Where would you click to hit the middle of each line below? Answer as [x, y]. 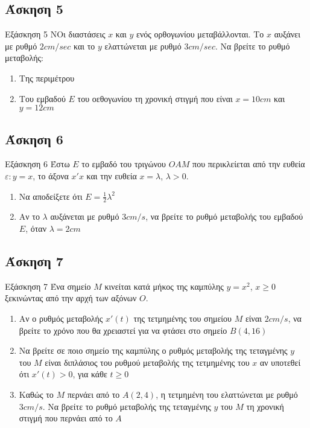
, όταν [36, 228]
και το [84, 46]
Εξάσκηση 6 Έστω [37, 164]
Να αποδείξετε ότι [51, 196]
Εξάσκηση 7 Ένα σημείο [48, 286]
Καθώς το [36, 394]
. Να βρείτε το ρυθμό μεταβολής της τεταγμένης [127, 406]
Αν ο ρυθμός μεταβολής [61, 318]
